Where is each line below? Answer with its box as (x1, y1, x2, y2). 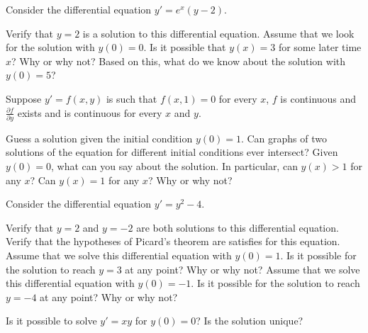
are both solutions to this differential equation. (136, 220, 339, 235)
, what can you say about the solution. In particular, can (51, 159, 298, 174)
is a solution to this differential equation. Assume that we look (82, 26, 355, 40)
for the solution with (6, 40, 95, 55)
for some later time (278, 40, 362, 55)
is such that (106, 91, 157, 106)
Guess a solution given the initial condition (6, 130, 193, 145)
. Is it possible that (143, 40, 226, 55)
